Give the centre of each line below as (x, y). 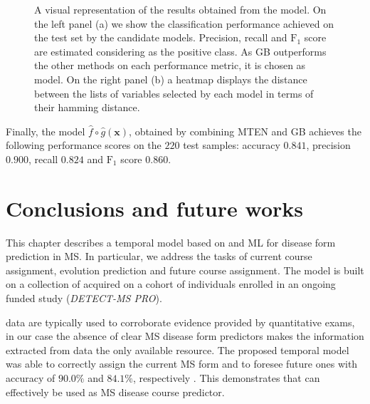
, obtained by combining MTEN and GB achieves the (245, 131)
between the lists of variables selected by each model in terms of (174, 93)
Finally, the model (46, 131)
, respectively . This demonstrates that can (226, 378)
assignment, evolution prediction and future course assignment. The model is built (185, 270)
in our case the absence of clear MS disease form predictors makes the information (185, 336)
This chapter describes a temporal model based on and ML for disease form (171, 242)
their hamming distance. (87, 107)
